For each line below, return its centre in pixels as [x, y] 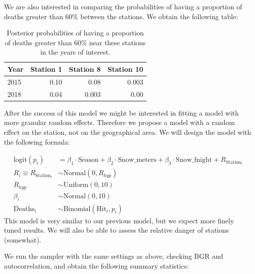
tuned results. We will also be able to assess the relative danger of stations [116, 230]
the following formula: [37, 141]
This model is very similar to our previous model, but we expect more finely [119, 220]
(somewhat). [23, 239]
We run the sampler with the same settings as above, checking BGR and [114, 256]
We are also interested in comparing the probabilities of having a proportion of [123, 6]
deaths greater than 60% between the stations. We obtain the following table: [121, 16]
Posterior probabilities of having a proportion [75, 33]
